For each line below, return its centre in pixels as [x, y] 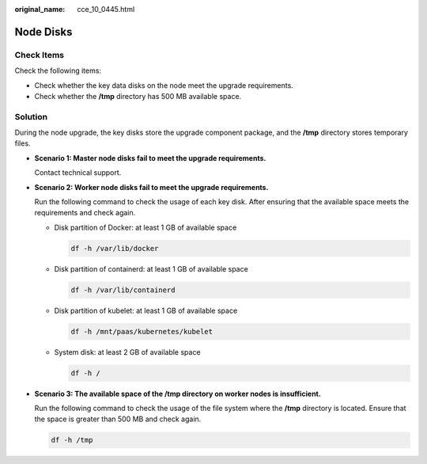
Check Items [40, 55]
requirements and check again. [85, 213]
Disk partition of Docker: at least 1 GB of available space [145, 227]
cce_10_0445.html [106, 9]
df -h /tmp [72, 440]
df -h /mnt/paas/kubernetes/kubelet [142, 331]
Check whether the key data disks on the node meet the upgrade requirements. [164, 85]
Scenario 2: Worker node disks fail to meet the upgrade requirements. [151, 187]
